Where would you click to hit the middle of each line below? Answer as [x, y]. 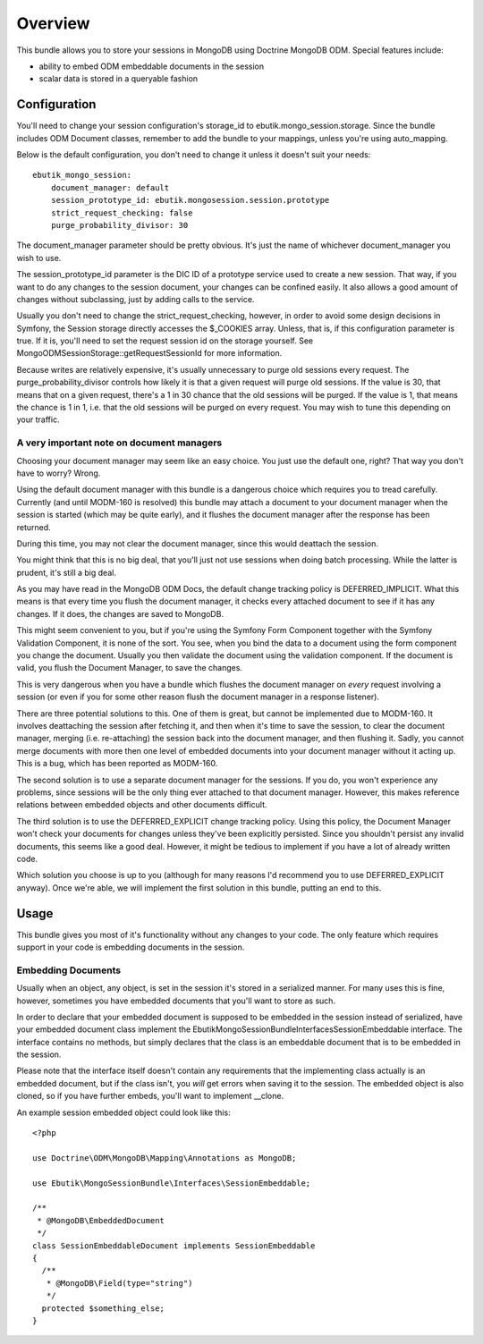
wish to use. [39, 258]
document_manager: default [110, 187]
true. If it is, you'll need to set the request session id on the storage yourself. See [165, 341]
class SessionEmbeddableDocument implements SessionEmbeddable [174, 1246]
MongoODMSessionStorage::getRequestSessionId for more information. [149, 353]
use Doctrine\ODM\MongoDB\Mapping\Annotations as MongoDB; [165, 1158]
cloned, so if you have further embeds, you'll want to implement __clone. [150, 1096]
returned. [34, 527]
